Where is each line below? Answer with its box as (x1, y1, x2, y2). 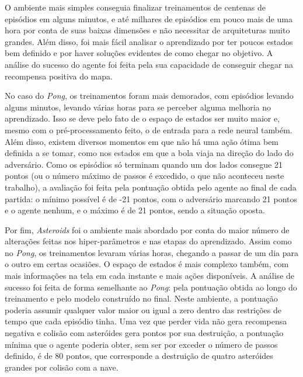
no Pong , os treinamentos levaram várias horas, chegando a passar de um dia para (5, 246, 298, 258)
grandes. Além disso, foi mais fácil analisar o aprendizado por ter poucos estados (5, 35, 293, 47)
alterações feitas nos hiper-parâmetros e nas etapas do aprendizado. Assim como (5, 235, 292, 247)
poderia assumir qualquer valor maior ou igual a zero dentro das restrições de (5, 303, 282, 316)
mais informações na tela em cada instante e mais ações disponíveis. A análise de (5, 269, 295, 282)
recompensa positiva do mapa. (5, 70, 113, 82)
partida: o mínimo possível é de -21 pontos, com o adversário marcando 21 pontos (5, 192, 298, 205)
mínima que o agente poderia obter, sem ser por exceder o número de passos (5, 338, 278, 350)
